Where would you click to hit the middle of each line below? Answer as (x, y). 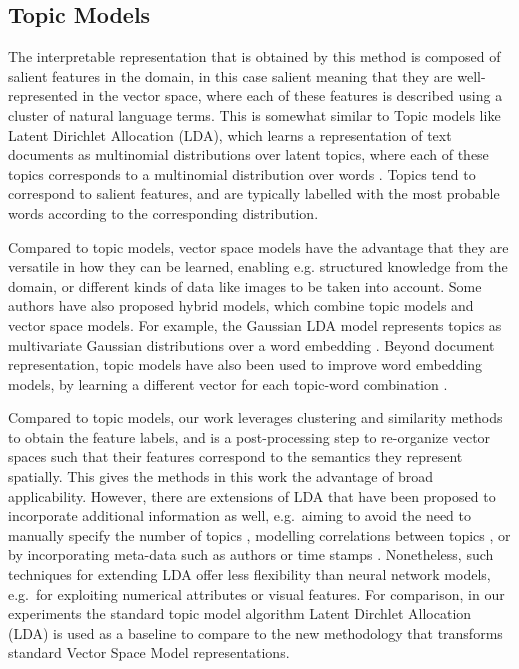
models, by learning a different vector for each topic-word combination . (228, 383)
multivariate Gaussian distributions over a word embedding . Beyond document (251, 344)
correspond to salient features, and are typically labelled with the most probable (254, 193)
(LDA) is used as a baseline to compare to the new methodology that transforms (255, 632)
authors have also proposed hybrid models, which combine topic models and (241, 305)
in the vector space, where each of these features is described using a (292, 95)
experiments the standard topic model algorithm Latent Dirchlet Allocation (240, 613)
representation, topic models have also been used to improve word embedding (245, 364)
